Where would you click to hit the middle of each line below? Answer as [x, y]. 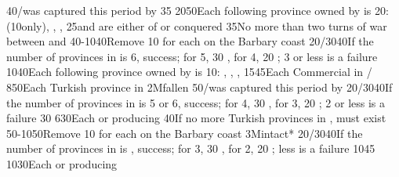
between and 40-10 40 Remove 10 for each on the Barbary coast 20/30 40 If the [190, 41]
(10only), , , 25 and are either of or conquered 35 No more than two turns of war [197, 25]
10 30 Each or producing [62, 163]
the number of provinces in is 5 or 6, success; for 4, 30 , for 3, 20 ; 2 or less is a [196, 102]
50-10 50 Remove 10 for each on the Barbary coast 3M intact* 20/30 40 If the [185, 133]
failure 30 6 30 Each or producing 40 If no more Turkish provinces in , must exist [196, 118]
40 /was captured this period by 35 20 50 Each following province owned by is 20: [198, 10]
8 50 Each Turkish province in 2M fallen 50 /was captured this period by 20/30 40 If [199, 87]
